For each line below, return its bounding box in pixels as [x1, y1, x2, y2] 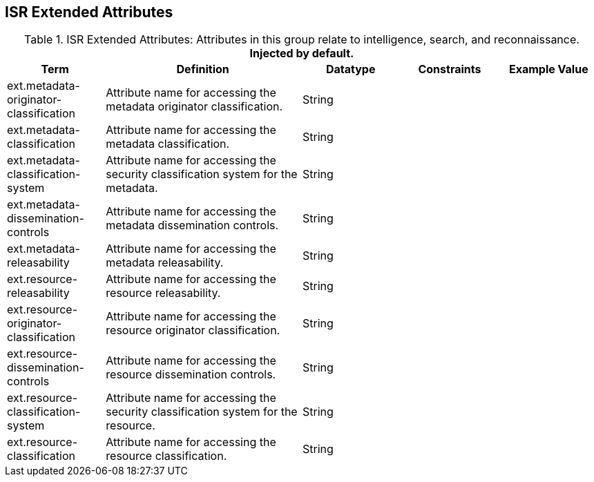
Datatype [325, 62, 376, 77]
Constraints [418, 62, 481, 77]
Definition [176, 62, 229, 77]
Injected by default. [249, 46, 354, 61]
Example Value [508, 62, 588, 77]
